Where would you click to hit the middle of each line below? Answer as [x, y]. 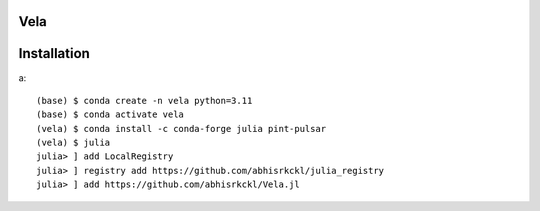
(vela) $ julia [73, 143]
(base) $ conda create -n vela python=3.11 [144, 100]
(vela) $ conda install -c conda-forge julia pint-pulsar [181, 128]
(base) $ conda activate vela [110, 114]
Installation [54, 53]
